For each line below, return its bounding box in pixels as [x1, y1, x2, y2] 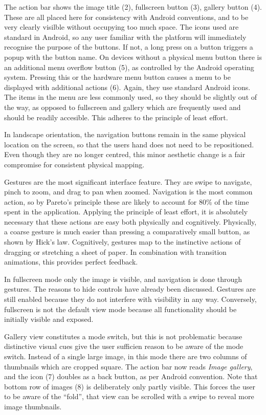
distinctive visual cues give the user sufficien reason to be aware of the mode [4, 341, 243, 352]
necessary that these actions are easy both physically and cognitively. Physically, [4, 216, 257, 227]
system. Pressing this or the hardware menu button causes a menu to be [4, 72, 231, 82]
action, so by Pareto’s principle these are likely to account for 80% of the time [4, 196, 249, 207]
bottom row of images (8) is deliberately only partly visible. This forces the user [4, 381, 256, 391]
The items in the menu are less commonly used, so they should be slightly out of [4, 92, 257, 102]
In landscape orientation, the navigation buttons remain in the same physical [4, 129, 246, 140]
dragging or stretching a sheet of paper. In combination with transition [4, 246, 227, 257]
